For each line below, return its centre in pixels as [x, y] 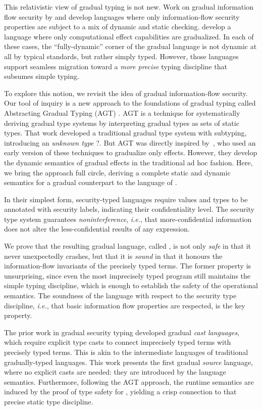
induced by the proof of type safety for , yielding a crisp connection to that [120, 392]
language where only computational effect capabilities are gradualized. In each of [129, 36]
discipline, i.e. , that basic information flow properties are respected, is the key [125, 305]
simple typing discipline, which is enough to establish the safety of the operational [131, 285]
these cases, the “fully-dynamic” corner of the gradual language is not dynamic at [130, 46]
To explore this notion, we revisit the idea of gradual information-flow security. [126, 93]
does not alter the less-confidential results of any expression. [97, 229]
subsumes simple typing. [42, 76]
